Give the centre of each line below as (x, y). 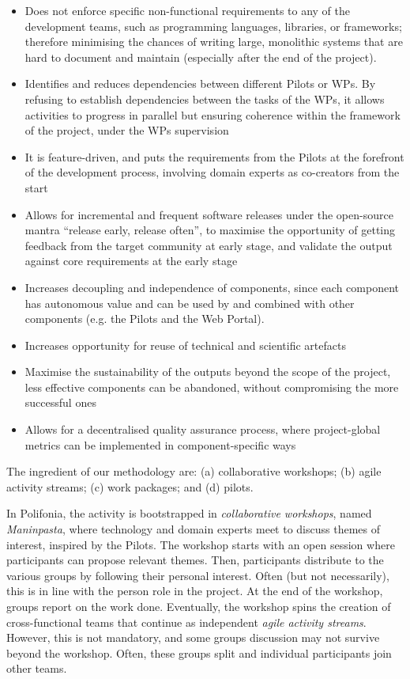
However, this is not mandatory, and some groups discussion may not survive (193, 637)
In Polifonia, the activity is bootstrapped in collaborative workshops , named (189, 513)
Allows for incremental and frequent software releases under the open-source (209, 214)
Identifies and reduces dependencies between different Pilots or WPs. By (200, 83)
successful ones (60, 402)
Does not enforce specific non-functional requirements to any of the (188, 10)
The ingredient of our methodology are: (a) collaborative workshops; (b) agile (194, 471)
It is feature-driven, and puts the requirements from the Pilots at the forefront (214, 156)
